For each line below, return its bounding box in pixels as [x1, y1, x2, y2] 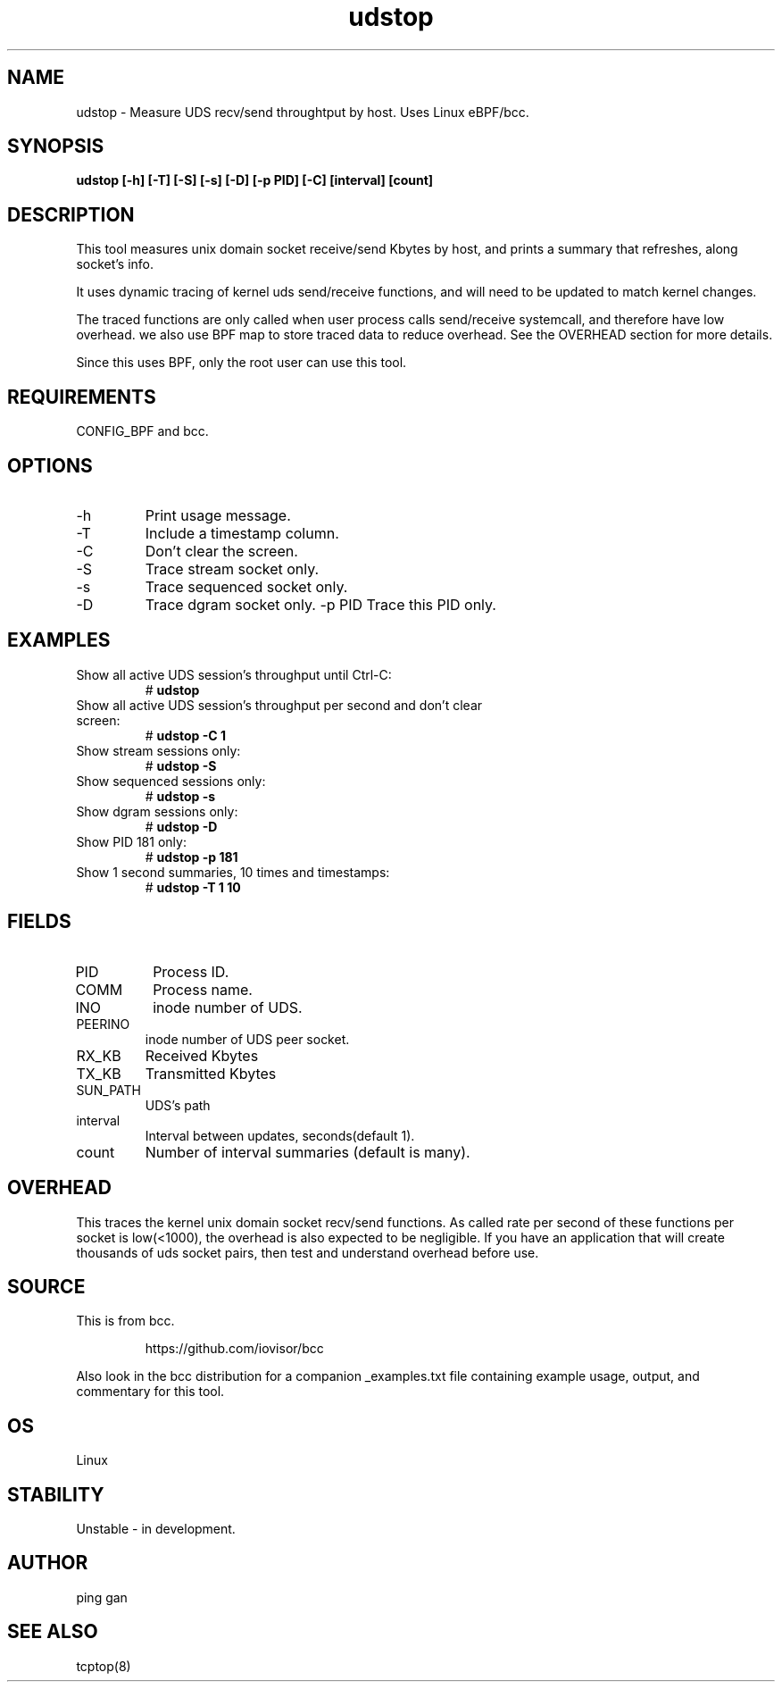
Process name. [153, 980, 253, 999]
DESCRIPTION [7, 203, 135, 226]
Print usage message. [145, 506, 291, 524]
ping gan [76, 1589, 128, 1605]
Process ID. [153, 962, 229, 981]
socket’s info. [76, 256, 154, 272]
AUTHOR [7, 1551, 88, 1575]
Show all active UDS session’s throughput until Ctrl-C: [76, 666, 392, 682]
